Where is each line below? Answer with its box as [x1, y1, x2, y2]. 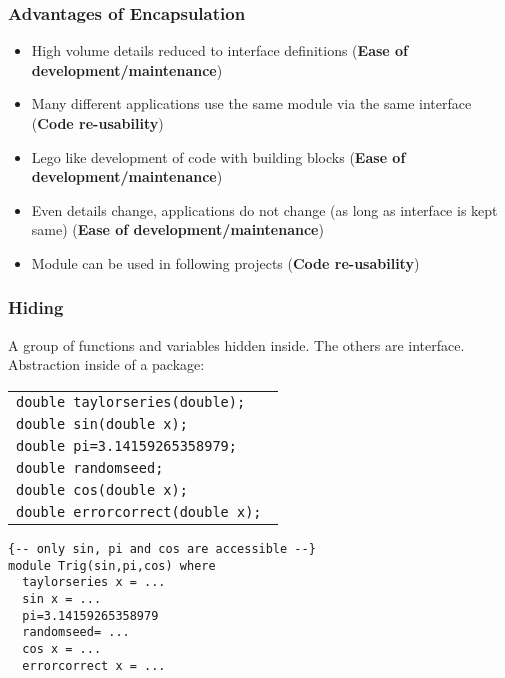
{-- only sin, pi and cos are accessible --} [8, 541, 316, 556]
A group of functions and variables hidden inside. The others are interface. [8, 334, 465, 355]
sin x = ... [22, 591, 102, 606]
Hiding [8, 295, 64, 320]
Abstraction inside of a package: [8, 354, 205, 375]
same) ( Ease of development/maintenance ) [31, 219, 324, 240]
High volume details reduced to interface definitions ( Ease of [31, 40, 409, 61]
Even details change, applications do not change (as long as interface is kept [31, 199, 498, 220]
